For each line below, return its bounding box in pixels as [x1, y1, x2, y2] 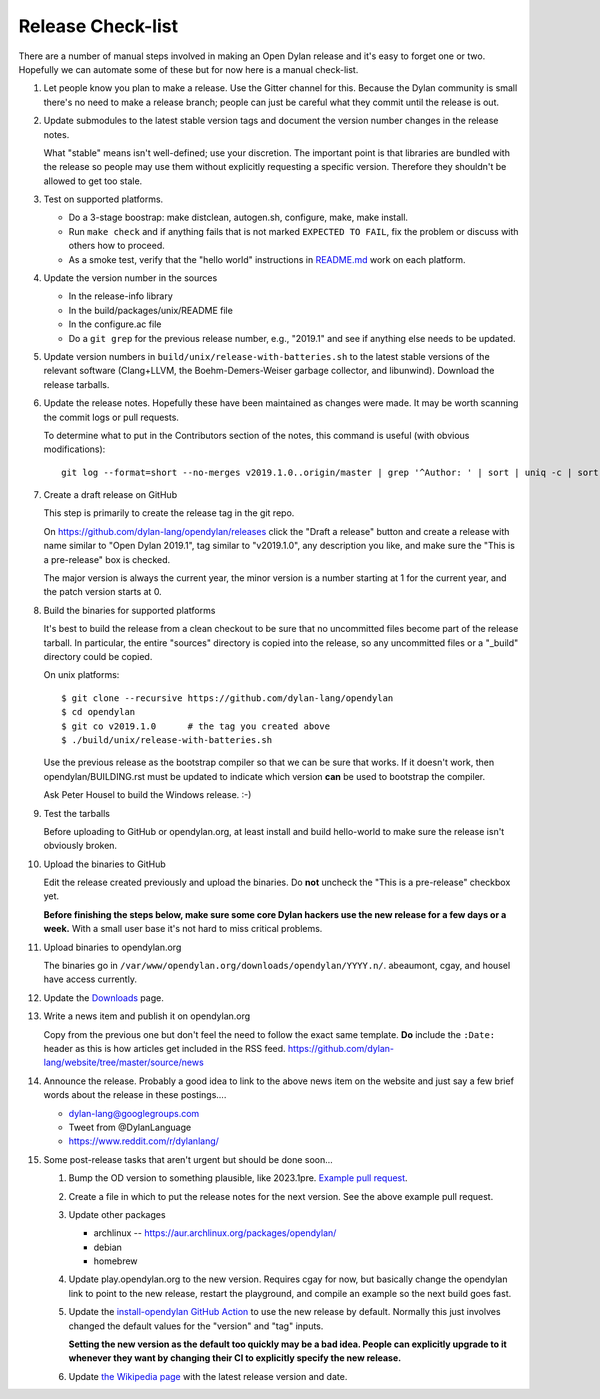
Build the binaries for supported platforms [43, 604, 216, 616]
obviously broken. [43, 840, 118, 852]
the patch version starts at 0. [43, 586, 162, 598]
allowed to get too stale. [43, 175, 143, 187]
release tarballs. [43, 378, 110, 390]
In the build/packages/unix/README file [68, 304, 234, 316]
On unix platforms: [43, 669, 120, 681]
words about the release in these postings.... [43, 1089, 227, 1101]
